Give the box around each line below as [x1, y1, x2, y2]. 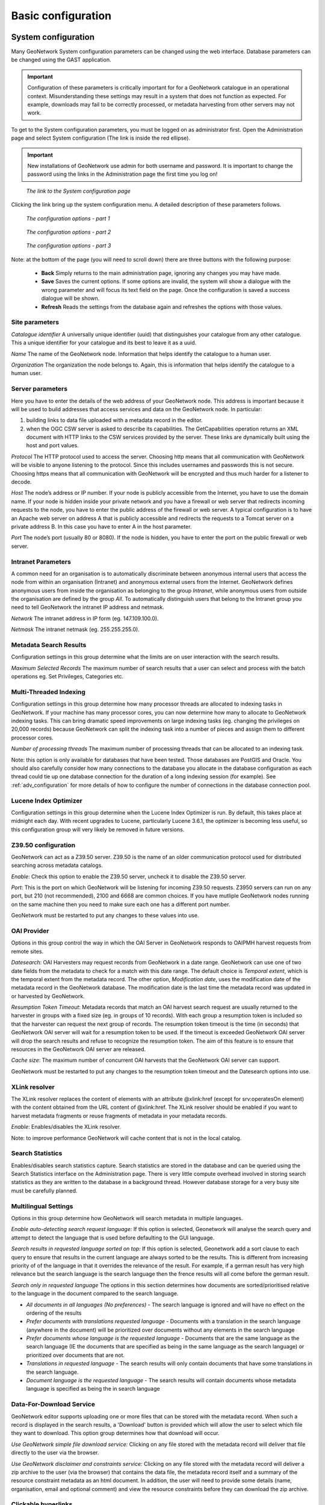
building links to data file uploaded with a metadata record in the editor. [26, 417, 203, 424]
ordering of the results [26, 1309, 82, 1317]
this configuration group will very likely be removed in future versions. [11, 825, 185, 833]
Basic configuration [11, 9, 112, 22]
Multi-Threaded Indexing [11, 687, 85, 696]
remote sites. [11, 948, 44, 955]
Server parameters [11, 385, 68, 393]
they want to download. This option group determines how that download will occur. [11, 1430, 220, 1437]
